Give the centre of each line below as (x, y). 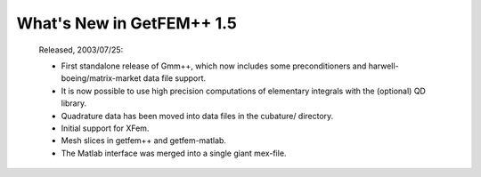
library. (74, 103)
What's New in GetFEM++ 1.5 (127, 23)
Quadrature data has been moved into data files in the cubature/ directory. (197, 116)
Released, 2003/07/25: (81, 50)
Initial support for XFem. (105, 128)
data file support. (175, 78)
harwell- (384, 66)
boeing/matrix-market (101, 78)
